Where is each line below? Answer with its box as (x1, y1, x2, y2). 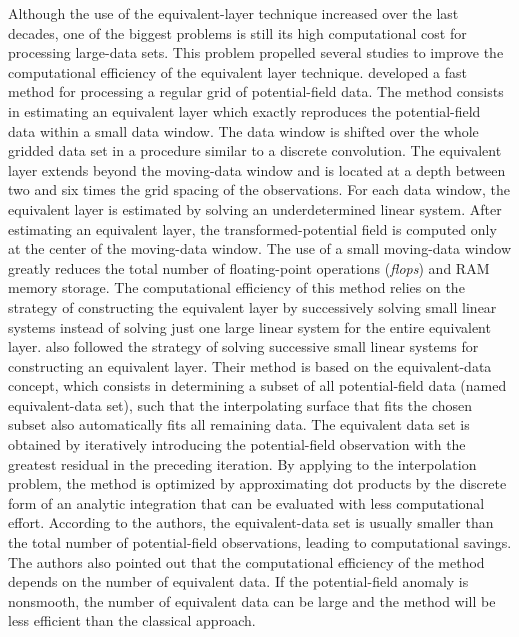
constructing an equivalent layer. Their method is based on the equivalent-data (8, 355, 492, 376)
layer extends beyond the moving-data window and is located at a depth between (8, 159, 506, 180)
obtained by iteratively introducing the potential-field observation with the (8, 434, 466, 455)
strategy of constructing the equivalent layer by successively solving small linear (8, 296, 497, 317)
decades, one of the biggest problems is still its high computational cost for (8, 22, 467, 43)
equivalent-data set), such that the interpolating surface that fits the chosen (8, 394, 473, 415)
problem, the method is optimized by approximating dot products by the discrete (8, 473, 507, 494)
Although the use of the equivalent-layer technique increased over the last (8, 3, 459, 23)
